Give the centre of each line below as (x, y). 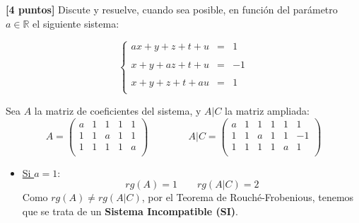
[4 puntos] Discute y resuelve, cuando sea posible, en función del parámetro (172, 9)
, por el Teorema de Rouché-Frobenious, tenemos (248, 197)
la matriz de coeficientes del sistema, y (118, 110)
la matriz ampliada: (267, 110)
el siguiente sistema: (76, 23)
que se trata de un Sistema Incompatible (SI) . (130, 211)
